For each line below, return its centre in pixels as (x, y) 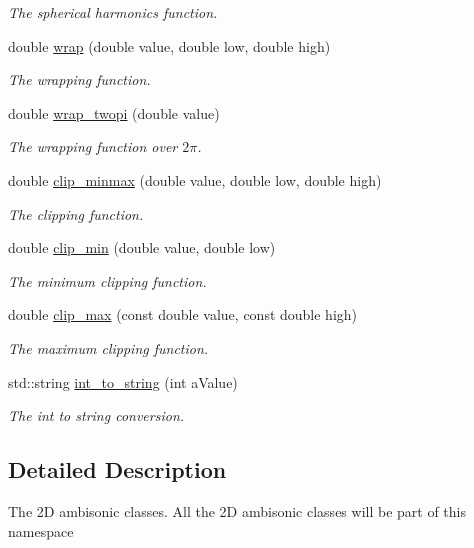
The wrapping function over (93, 146)
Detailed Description (117, 469)
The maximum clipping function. (108, 347)
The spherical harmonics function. (113, 12)
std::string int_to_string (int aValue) (123, 381)
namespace (41, 530)
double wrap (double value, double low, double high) (169, 45)
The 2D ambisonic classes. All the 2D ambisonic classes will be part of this (237, 510)
